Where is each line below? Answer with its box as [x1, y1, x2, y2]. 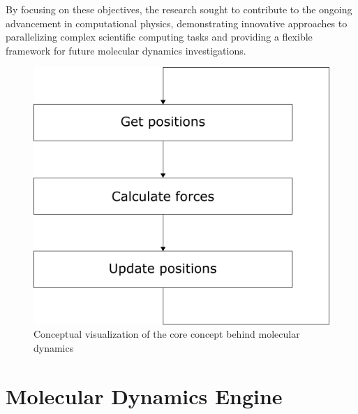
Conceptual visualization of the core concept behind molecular [33, 327, 300, 341]
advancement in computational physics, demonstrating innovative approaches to [6, 15, 348, 30]
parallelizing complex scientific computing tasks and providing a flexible [6, 29, 313, 44]
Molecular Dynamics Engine [6, 381, 283, 410]
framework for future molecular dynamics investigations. [6, 43, 246, 57]
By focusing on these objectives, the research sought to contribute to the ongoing [6, 2, 352, 16]
